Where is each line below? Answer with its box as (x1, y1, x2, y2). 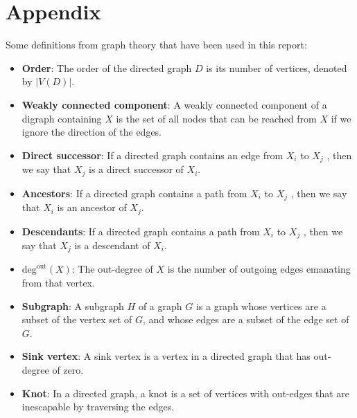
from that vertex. (21, 275, 95, 289)
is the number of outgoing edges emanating (167, 262, 351, 276)
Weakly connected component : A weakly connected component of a (21, 97, 327, 111)
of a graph (138, 298, 182, 313)
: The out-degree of (71, 262, 153, 276)
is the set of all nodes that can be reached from (116, 111, 317, 125)
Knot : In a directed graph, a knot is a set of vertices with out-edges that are (21, 385, 350, 400)
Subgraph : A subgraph (21, 298, 124, 313)
